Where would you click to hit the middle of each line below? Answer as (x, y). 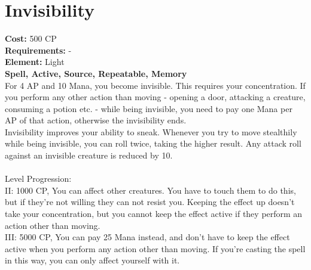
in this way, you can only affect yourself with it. (92, 260)
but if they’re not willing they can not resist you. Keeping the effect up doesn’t (150, 202)
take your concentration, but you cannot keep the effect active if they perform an (154, 214)
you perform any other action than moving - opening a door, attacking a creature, (155, 97)
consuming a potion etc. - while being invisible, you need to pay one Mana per (149, 108)
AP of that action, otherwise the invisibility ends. (96, 120)
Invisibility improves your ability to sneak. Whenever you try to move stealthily (151, 131)
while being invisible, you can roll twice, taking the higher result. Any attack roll (153, 143)
